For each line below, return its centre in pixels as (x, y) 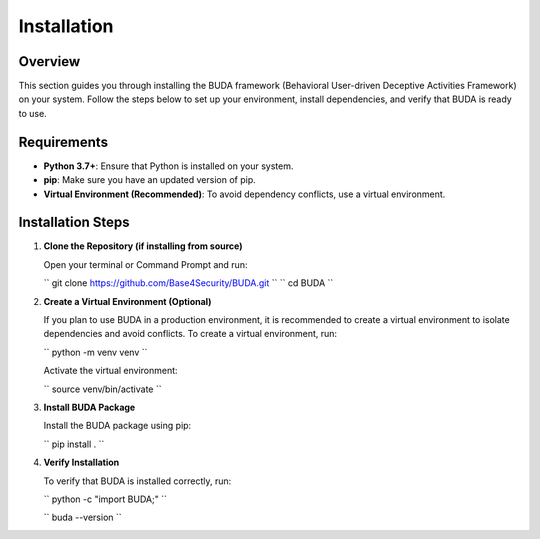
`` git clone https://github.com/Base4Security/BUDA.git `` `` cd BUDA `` (188, 283)
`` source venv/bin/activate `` (102, 389)
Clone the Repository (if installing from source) (143, 246)
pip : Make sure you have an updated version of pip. (150, 180)
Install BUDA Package (89, 407)
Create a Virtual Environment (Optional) (127, 301)
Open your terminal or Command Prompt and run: (145, 264)
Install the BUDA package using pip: (117, 426)
